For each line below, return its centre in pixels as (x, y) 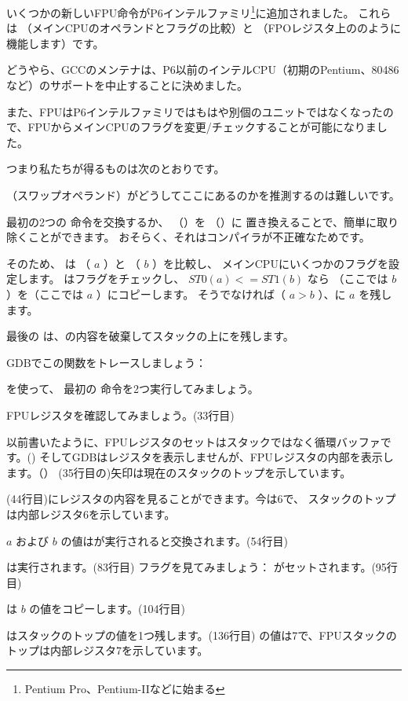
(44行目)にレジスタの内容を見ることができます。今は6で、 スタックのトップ (201, 499)
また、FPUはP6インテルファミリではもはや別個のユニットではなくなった (195, 111)
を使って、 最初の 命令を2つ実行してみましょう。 (133, 389)
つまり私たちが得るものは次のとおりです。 (116, 169)
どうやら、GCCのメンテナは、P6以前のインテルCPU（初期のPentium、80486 (203, 70)
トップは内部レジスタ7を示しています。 (107, 650)
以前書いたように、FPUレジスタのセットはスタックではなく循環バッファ (193, 441)
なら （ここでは (348, 279)
